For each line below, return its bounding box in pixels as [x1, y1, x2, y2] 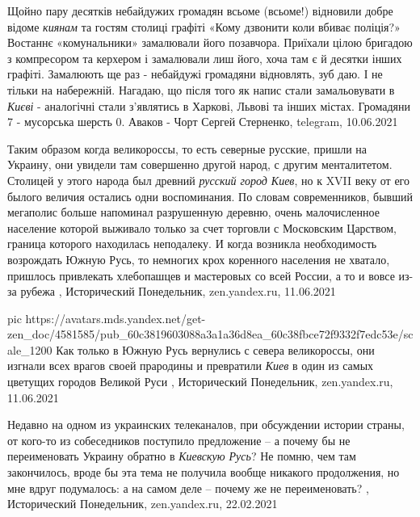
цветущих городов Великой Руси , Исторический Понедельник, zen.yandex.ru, [7, 373, 393, 390]
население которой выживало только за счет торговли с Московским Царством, [7, 219, 397, 236]
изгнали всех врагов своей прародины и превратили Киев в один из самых [7, 357, 374, 374]
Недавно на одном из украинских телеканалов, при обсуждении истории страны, [7, 416, 405, 433]
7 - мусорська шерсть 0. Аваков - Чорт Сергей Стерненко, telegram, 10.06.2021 [7, 113, 398, 130]
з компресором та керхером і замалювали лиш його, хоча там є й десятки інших [7, 49, 402, 66]
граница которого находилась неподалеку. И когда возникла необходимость [7, 235, 377, 252]
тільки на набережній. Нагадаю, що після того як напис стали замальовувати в [7, 81, 395, 98]
